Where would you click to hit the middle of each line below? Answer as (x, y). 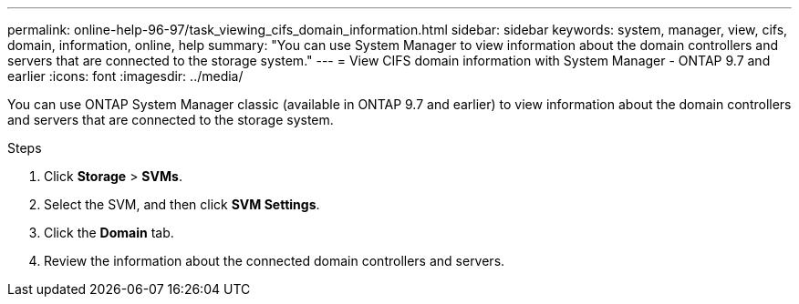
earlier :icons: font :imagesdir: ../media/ (125, 76)
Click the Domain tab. (109, 233)
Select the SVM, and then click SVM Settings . (182, 204)
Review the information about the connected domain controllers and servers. (275, 261)
